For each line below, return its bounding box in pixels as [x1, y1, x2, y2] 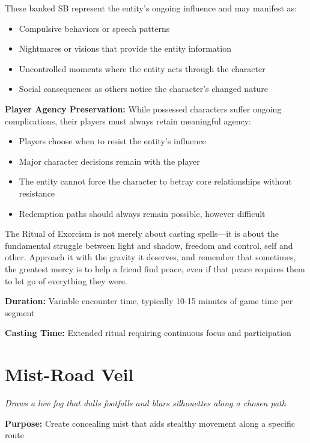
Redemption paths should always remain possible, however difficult [19, 207, 266, 219]
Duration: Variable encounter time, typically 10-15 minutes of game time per [5, 295, 293, 307]
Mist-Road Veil [5, 362, 134, 386]
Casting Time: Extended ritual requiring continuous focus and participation [5, 326, 291, 339]
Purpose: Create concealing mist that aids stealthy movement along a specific [5, 417, 295, 429]
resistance [19, 186, 55, 199]
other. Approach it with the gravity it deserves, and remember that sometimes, [5, 251, 296, 263]
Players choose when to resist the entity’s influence [19, 135, 206, 147]
